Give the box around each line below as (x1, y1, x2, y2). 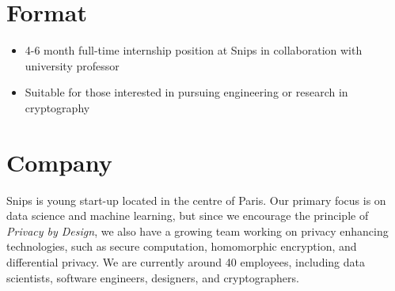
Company (6, 145, 112, 178)
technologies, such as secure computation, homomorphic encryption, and (6, 238, 357, 255)
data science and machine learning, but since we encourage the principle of (6, 207, 369, 224)
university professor (25, 57, 120, 74)
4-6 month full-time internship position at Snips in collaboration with (25, 42, 363, 59)
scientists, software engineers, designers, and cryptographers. (6, 269, 299, 285)
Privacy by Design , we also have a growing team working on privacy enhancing (6, 222, 389, 239)
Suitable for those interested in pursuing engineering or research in (25, 84, 348, 100)
